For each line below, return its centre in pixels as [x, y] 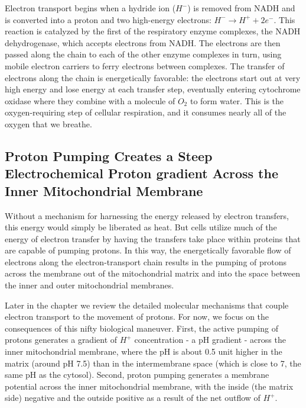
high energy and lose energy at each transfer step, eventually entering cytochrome [153, 89]
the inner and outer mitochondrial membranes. [89, 285]
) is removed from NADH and [241, 8]
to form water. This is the [237, 100]
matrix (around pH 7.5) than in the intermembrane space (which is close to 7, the [153, 363]
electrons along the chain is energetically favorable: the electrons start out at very [153, 77]
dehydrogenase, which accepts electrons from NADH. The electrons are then [143, 42]
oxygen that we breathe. [48, 123]
